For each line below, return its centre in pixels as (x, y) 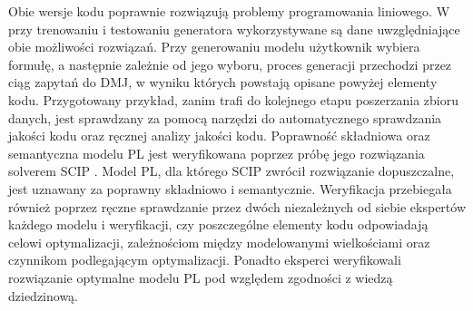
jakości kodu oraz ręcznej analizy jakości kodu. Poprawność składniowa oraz (219, 136)
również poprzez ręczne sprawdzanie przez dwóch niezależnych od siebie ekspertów (237, 206)
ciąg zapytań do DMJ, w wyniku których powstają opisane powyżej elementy (223, 82)
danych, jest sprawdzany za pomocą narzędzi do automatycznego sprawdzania (225, 117)
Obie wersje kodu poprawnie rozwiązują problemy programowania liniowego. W (229, 11)
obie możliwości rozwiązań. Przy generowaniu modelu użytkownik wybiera (214, 47)
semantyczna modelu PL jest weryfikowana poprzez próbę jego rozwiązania (217, 153)
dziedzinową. (43, 295)
